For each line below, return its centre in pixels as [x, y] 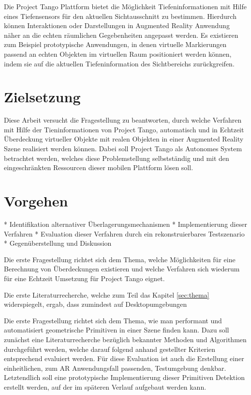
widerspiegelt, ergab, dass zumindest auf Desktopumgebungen [96, 304]
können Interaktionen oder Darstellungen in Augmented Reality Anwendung [117, 25]
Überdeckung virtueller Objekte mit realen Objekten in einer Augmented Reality [124, 139]
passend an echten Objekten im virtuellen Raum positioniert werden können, [118, 54]
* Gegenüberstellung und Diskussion [58, 243]
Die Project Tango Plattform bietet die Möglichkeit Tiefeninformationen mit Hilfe [125, 6]
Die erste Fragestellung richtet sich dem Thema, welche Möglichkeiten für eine [120, 259]
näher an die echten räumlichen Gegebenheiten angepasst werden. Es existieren [121, 35]
